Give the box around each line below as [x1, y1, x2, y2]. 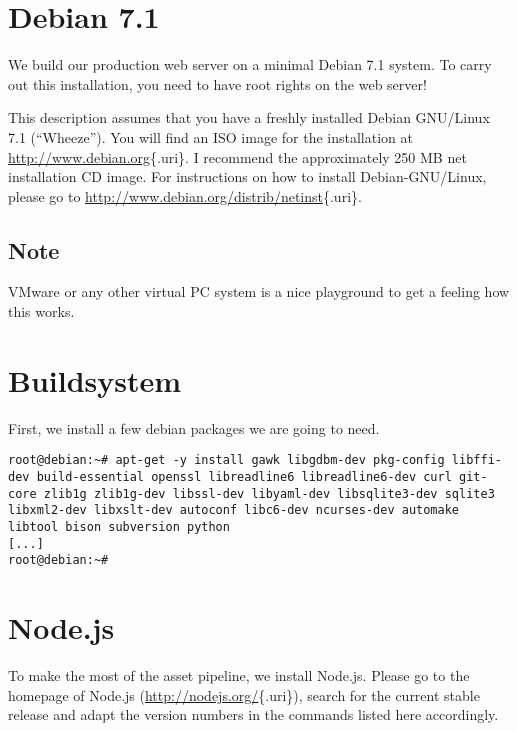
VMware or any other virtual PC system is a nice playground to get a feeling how [8, 281, 510, 302]
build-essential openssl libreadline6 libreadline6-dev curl [36, 470, 452, 485]
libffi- [451, 453, 502, 468]
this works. [8, 301, 75, 322]
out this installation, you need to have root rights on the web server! [8, 73, 427, 94]
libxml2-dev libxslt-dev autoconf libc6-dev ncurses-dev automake [8, 503, 460, 518]
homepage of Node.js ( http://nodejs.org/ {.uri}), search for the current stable [8, 684, 480, 705]
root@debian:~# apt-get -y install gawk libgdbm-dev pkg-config [8, 453, 445, 468]
